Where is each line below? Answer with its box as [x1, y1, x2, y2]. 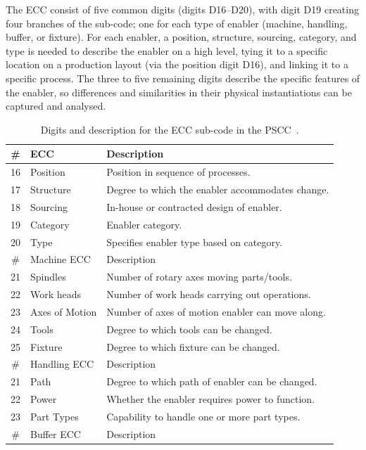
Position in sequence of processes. [106, 165, 251, 179]
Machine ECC [30, 252, 91, 266]
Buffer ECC [30, 426, 81, 441]
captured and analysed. [6, 98, 106, 113]
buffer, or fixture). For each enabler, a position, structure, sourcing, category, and [6, 30, 357, 44]
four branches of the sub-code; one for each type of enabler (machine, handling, [6, 15, 348, 30]
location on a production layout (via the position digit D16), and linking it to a [6, 57, 348, 72]
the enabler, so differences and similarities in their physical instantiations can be [6, 84, 352, 99]
